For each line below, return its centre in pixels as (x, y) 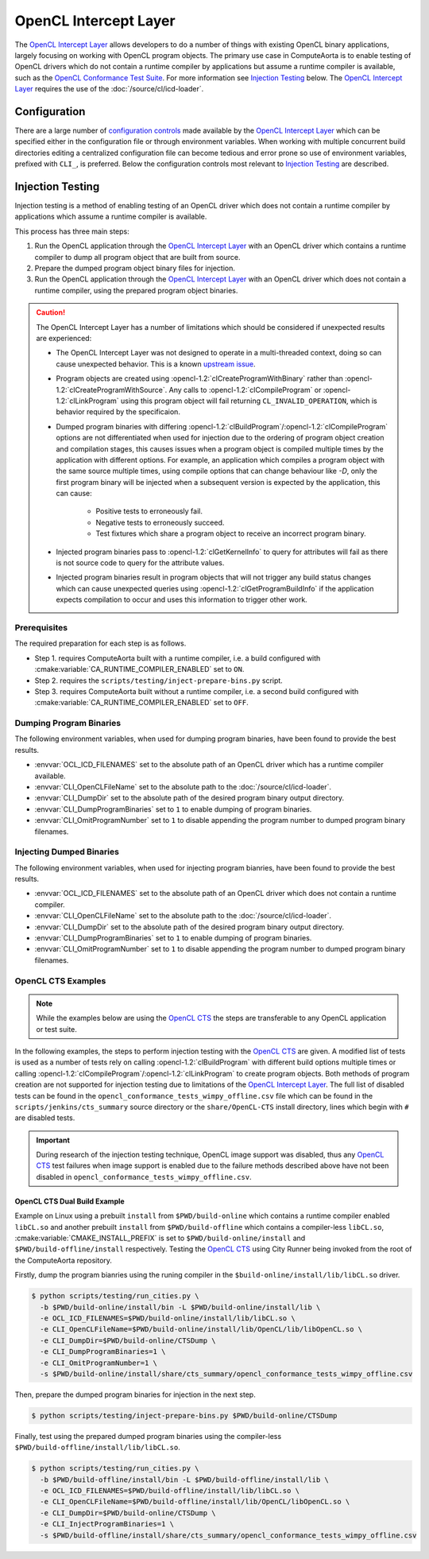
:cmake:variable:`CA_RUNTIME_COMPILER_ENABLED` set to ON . (139, 669)
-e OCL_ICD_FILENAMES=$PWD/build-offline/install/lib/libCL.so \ (170, 1491)
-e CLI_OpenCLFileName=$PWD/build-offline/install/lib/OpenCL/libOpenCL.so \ (195, 1502)
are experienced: (64, 338)
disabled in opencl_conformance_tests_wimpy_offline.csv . (144, 1177)
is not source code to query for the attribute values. (140, 563)
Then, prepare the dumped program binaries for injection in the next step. (135, 1394)
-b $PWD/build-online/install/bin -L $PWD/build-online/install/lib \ (180, 1307)
